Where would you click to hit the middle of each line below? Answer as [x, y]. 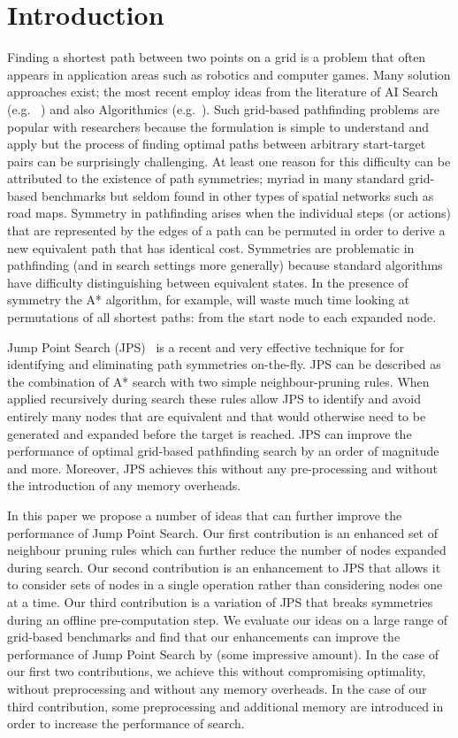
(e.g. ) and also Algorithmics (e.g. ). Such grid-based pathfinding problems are [223, 108]
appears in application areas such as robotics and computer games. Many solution [229, 74]
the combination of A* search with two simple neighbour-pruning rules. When [218, 381]
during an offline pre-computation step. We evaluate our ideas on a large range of [228, 619]
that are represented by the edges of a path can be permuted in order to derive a [226, 231]
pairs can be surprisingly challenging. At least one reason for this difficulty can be [229, 161]
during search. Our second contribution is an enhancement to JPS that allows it [224, 567]
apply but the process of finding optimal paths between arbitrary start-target [217, 144]
